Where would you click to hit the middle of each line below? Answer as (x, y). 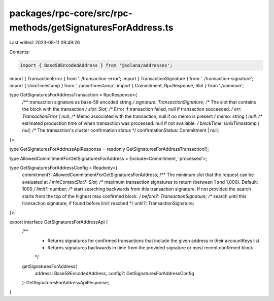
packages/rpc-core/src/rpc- (71, 13)
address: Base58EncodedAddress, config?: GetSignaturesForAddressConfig (114, 274)
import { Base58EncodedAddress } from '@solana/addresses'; (96, 65)
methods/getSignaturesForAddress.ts (91, 27)
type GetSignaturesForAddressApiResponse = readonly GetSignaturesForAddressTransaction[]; (109, 149)
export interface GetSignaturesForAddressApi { (59, 222)
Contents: (20, 52)
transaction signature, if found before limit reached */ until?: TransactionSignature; (108, 203)
